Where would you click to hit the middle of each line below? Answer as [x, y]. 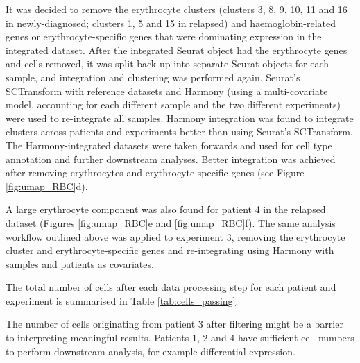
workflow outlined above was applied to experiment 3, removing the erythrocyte [175, 236]
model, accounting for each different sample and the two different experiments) [173, 104]
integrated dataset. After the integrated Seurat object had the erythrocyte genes [177, 50]
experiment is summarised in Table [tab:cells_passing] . [122, 300]
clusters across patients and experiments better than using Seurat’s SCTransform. [179, 132]
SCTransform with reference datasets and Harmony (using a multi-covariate [167, 91]
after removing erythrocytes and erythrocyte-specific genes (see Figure [155, 172]
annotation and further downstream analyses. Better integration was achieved [171, 159]
